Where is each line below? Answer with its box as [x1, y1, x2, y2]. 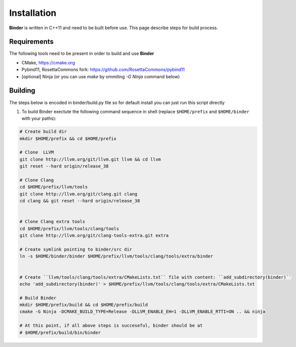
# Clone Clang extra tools [19, 219, 85, 225]
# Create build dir [19, 129, 67, 135]
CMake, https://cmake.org [21, 59, 75, 65]
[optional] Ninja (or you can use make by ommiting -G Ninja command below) [21, 73, 180, 79]
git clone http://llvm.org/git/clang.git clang [19, 191, 137, 197]
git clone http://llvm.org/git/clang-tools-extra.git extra [19, 233, 169, 239]
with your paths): [21, 115, 57, 121]
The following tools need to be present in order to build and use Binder [9, 50, 154, 56]
